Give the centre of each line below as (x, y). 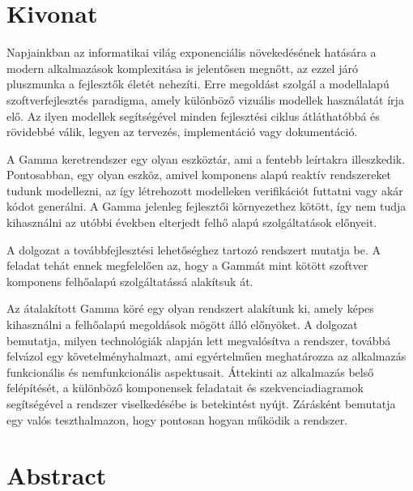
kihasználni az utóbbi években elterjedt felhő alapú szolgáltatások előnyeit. (192, 222)
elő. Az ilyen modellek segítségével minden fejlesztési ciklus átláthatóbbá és (193, 115)
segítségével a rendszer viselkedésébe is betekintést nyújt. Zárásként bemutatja (201, 403)
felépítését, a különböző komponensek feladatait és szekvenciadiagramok (185, 388)
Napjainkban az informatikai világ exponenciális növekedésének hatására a (192, 52)
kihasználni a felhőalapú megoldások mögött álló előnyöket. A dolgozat (182, 324)
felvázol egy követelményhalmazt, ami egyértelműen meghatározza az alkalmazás (206, 356)
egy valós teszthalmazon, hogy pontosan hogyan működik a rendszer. (177, 419)
